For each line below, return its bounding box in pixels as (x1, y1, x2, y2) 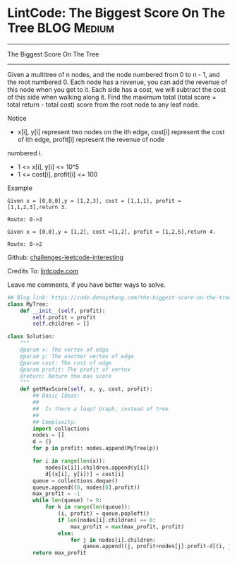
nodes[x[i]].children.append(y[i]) (44, 464, 150, 471)
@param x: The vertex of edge (20, 346, 109, 354)
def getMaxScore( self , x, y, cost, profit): (20, 386, 153, 393)
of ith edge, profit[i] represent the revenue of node (17, 135, 165, 143)
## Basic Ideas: (32, 392, 80, 400)
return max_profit (32, 550, 87, 557)
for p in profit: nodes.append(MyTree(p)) (32, 445, 159, 452)
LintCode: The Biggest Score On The (7, 5, 226, 21)
